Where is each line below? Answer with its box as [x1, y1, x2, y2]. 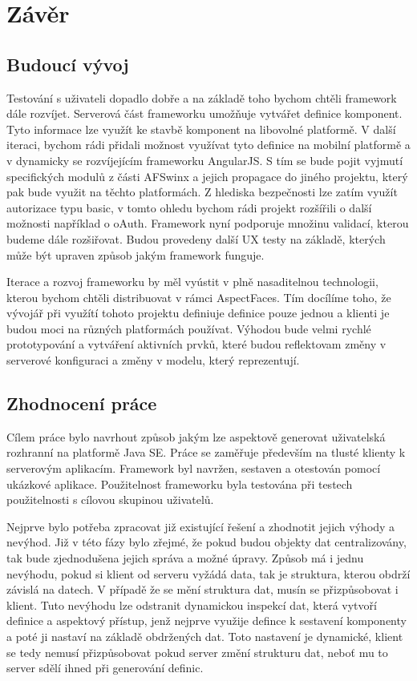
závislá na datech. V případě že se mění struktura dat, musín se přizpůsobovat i [6, 581, 399, 598]
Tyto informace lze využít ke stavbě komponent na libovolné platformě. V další [6, 120, 396, 137]
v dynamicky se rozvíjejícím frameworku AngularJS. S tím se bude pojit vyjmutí [6, 151, 403, 168]
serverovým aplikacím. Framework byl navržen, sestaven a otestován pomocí [6, 460, 381, 477]
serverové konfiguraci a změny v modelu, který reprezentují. [6, 352, 300, 369]
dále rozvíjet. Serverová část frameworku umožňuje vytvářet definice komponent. [6, 105, 403, 122]
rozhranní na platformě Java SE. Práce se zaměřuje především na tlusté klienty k [6, 444, 406, 461]
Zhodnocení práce [6, 391, 157, 416]
